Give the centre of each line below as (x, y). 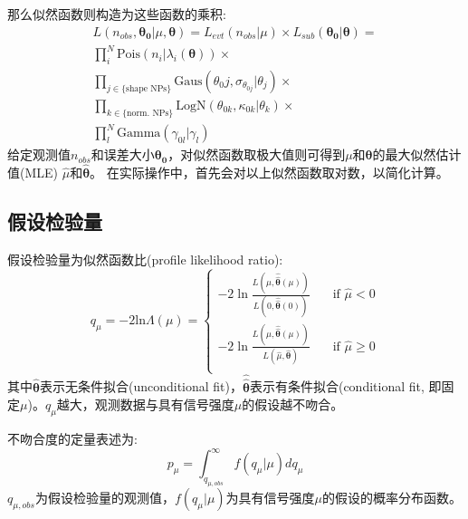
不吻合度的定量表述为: (72, 439)
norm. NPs (148, 113)
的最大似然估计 (417, 154)
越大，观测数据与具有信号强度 (145, 404)
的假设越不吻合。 (293, 404)
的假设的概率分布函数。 (392, 498)
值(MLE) (33, 173)
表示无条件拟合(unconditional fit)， (141, 386)
